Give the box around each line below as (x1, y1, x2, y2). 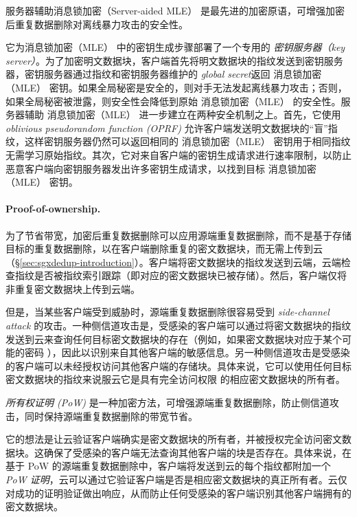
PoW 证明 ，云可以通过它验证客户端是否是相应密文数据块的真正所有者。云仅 (5, 472, 347, 487)
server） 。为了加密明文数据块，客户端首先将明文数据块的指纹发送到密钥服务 (5, 53, 343, 67)
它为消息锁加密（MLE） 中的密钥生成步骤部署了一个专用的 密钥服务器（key (5, 40, 345, 54)
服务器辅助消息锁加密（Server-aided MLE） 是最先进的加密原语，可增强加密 (5, 3, 345, 17)
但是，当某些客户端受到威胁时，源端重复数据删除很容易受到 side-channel (5, 305, 330, 319)
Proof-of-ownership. (5, 201, 101, 216)
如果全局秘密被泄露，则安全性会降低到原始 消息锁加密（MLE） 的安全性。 (5, 93, 341, 108)
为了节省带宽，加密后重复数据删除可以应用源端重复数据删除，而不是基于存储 (5, 228, 352, 242)
